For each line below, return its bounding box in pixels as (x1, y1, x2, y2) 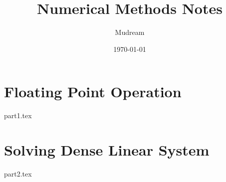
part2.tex (4, 168, 32, 179)
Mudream (115, 27, 145, 37)
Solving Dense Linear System (4, 140, 210, 160)
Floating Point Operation (4, 81, 182, 102)
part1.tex (4, 110, 32, 121)
